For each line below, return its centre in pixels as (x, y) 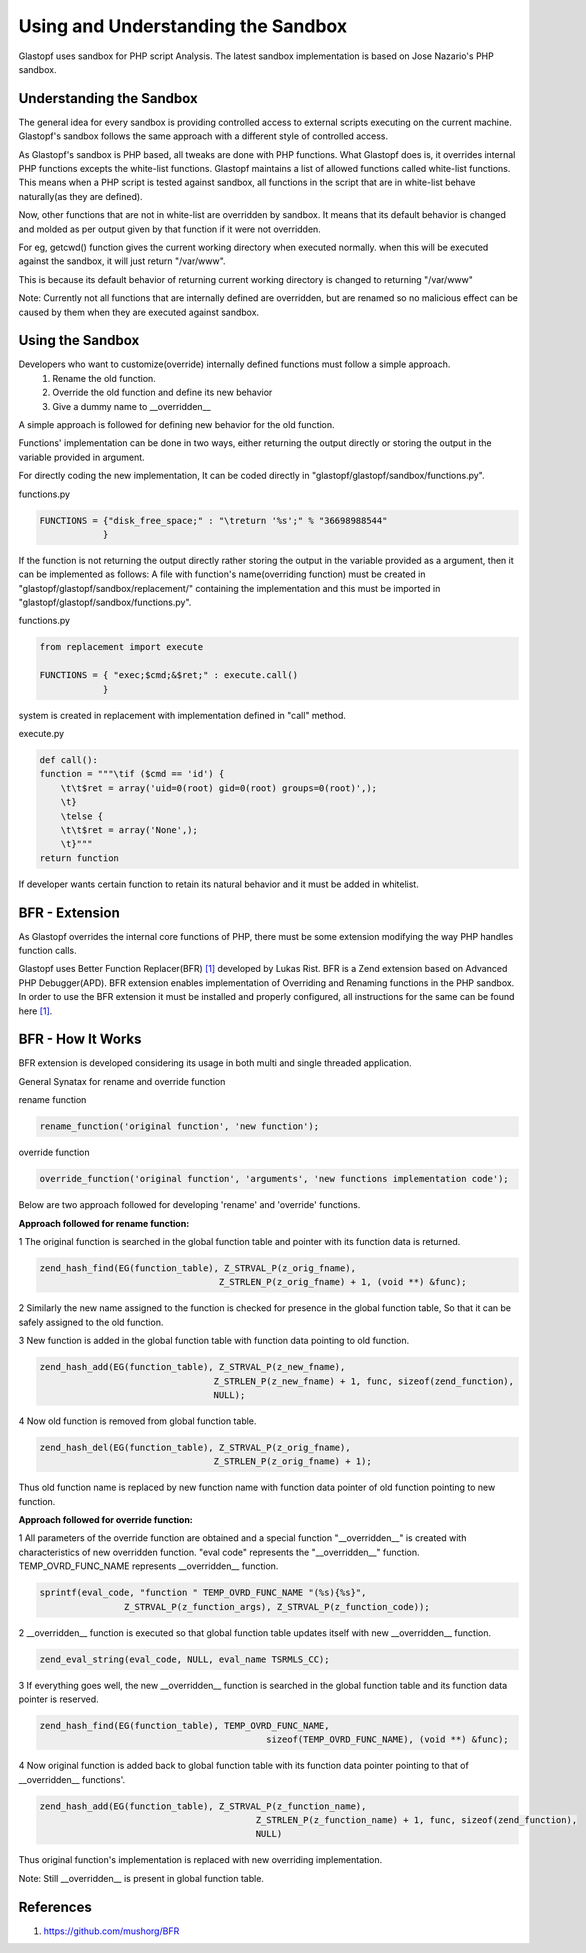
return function (79, 858)
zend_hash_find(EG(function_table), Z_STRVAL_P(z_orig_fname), (198, 1268)
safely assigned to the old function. (91, 1322)
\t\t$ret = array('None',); (129, 829)
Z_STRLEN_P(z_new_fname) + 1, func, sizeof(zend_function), (364, 1381)
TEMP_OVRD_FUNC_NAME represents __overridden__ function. (148, 1566)
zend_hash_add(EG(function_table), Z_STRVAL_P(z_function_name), (203, 1806)
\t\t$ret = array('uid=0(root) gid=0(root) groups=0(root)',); (219, 788)
